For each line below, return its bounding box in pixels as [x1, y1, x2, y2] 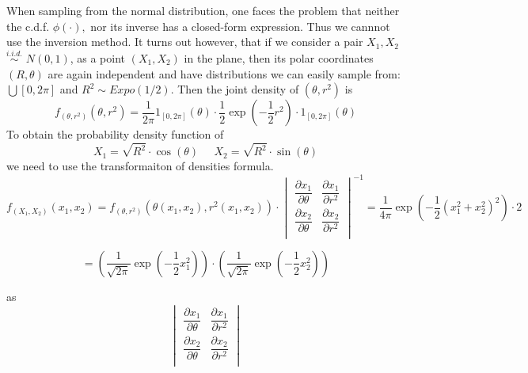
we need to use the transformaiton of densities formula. [6, 158, 274, 174]
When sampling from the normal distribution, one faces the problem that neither [6, 2, 400, 18]
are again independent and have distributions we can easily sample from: [47, 65, 401, 82]
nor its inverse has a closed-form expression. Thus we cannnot [90, 17, 390, 34]
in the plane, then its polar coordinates [184, 50, 374, 66]
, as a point [70, 50, 126, 66]
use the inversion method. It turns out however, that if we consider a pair [6, 33, 363, 50]
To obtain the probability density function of [6, 126, 224, 143]
